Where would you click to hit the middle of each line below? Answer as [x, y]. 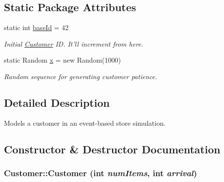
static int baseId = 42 [36, 27]
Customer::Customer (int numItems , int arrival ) [101, 173]
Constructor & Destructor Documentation [112, 149]
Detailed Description [57, 102]
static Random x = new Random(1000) [63, 60]
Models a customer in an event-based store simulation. [85, 123]
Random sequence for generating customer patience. [80, 76]
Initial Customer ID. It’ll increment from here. [74, 43]
